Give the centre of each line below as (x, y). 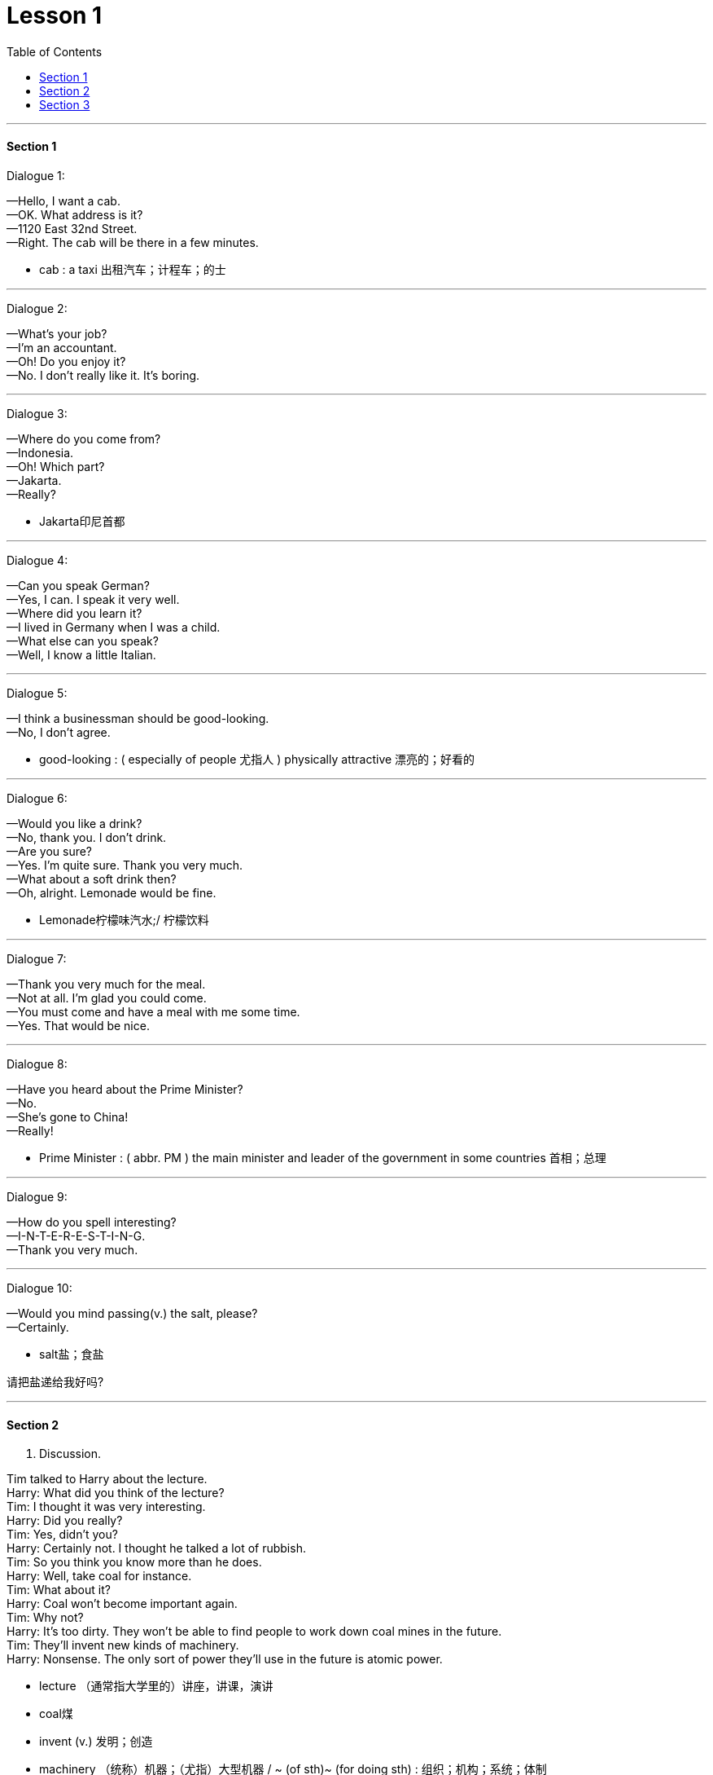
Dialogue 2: (37, 308)
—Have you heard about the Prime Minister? (125, 1089)
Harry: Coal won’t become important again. (122, 1604)
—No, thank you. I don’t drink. (87, 837)
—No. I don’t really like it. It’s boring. (103, 375)
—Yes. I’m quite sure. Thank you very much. (125, 865)
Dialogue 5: (37, 693)
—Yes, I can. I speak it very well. (93, 599)
